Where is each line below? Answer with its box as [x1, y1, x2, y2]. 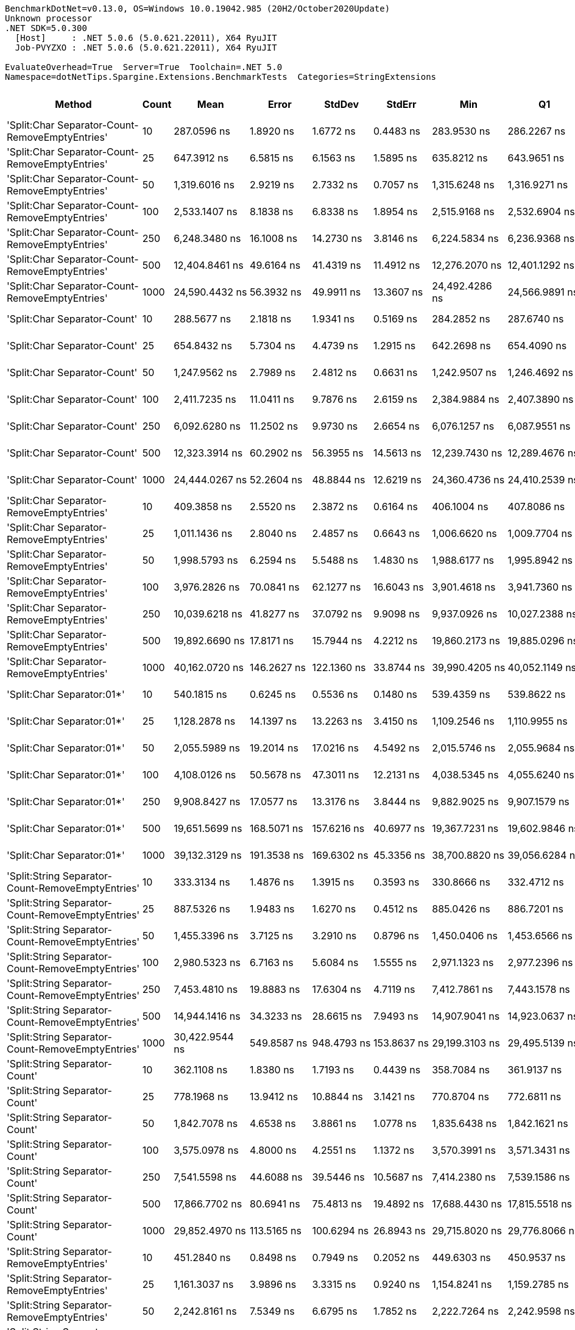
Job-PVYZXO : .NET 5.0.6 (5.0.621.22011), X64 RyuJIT [15, 43, 277, 52]
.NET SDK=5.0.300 [5, 23, 87, 33]
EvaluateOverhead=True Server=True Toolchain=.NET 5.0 [5, 62, 283, 72]
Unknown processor [5, 13, 93, 23]
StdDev [324, 98, 359, 110]
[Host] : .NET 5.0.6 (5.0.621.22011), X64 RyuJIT [15, 33, 277, 43]
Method [55, 98, 92, 110]
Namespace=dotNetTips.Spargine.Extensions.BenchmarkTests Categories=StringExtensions [5, 72, 437, 82]
